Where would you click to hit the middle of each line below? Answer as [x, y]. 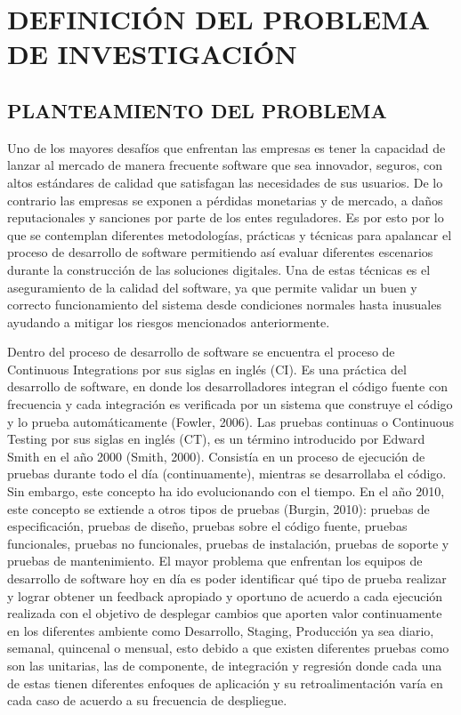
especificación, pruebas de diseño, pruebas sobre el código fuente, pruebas [207, 526]
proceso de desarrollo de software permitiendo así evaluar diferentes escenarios [220, 252]
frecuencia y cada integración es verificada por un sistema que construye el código [230, 404]
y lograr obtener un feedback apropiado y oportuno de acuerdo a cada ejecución [225, 595]
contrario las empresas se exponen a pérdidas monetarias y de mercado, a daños [225, 200]
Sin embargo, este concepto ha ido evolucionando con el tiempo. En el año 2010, [226, 491]
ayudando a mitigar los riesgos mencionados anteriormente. [169, 321]
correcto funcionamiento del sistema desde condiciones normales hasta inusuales [224, 305]
